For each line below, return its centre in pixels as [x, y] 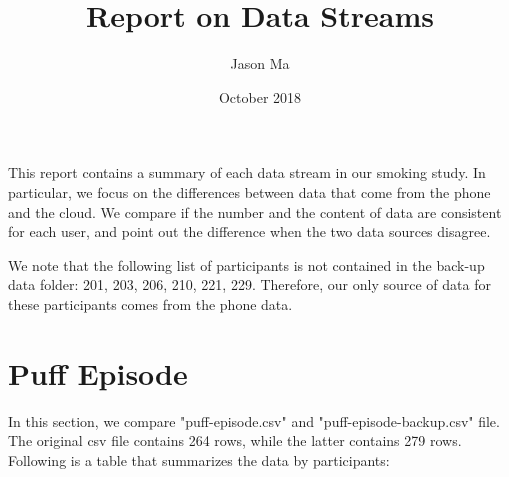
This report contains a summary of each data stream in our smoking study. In [247, 172]
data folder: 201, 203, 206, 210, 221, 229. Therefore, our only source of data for [249, 284]
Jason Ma [260, 63]
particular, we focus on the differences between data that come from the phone [249, 191]
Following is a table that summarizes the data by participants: [199, 459]
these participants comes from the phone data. [150, 303]
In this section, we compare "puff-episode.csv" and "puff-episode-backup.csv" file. [254, 420]
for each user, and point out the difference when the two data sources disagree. [249, 231]
